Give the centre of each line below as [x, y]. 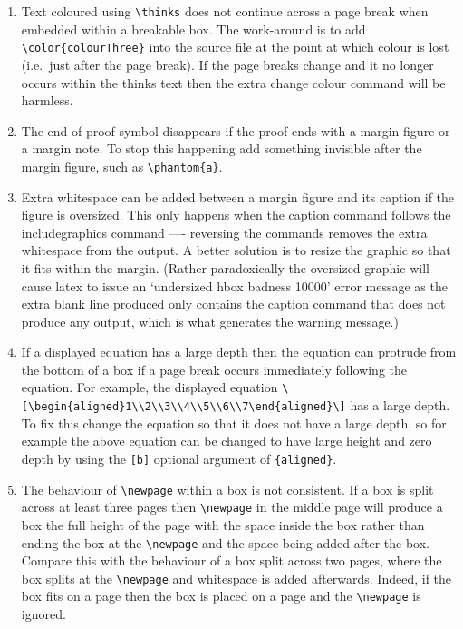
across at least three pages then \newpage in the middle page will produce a [232, 507]
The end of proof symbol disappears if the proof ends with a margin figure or [236, 130]
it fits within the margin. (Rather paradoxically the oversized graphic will [225, 267]
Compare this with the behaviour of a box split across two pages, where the [231, 560]
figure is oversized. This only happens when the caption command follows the [236, 215]
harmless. [47, 100]
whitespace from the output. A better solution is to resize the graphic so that [236, 250]
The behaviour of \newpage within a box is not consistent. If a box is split [227, 489]
